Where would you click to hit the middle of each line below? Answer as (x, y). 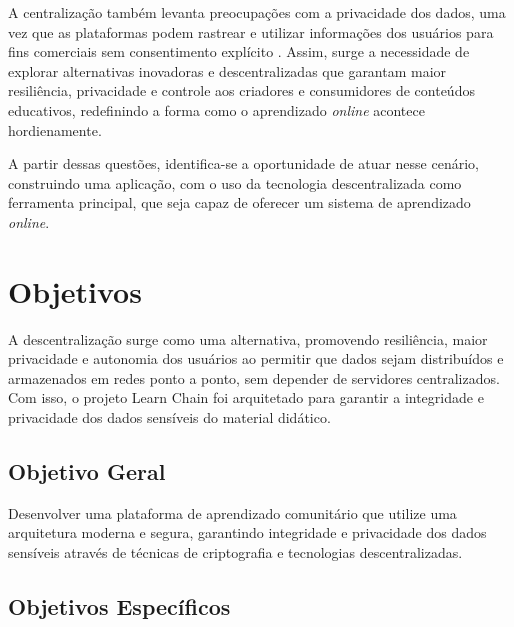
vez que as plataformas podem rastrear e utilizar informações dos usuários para (251, 31)
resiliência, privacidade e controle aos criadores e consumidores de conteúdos (241, 90)
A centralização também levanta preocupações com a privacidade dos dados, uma (257, 12)
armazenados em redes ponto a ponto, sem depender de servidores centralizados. (254, 377)
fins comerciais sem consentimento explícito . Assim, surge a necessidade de (239, 51)
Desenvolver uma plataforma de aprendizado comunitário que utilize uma (232, 512)
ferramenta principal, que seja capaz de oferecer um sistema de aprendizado (239, 202)
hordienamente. (55, 129)
